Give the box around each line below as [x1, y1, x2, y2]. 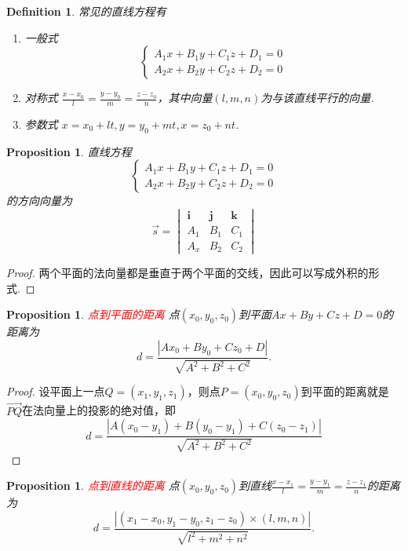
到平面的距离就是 [301, 383, 389, 400]
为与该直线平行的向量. [260, 89, 374, 106]
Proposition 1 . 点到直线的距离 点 [6, 477, 180, 494]
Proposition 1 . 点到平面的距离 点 [6, 306, 180, 323]
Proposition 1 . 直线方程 [6, 143, 132, 159]
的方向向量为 [6, 192, 72, 209]
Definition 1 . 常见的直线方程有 [6, 3, 166, 19]
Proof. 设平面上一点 [6, 383, 105, 400]
